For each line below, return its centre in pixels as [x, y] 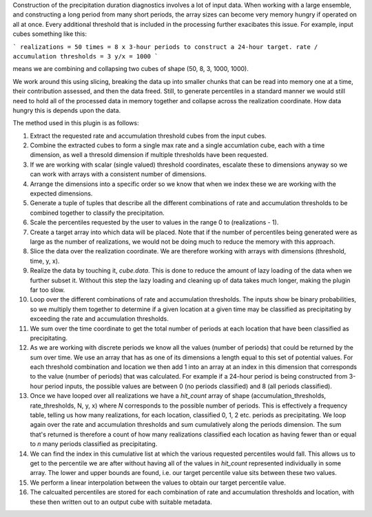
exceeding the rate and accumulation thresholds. [99, 319]
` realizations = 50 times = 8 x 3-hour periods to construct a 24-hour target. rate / [165, 47]
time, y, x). [45, 261]
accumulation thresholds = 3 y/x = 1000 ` [85, 56]
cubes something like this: [50, 34]
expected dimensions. [61, 193]
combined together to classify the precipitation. [97, 213]
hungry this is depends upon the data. [67, 110]
